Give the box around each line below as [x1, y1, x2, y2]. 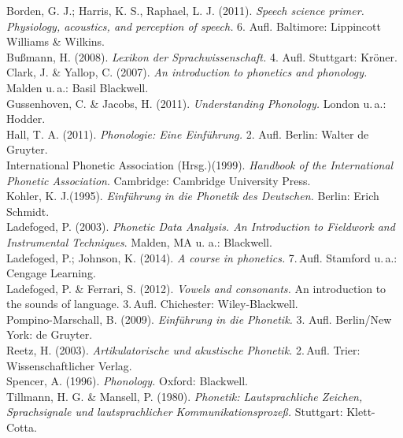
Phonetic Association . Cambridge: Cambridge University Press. [6, 172, 311, 188]
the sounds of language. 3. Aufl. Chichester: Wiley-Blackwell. [6, 295, 298, 312]
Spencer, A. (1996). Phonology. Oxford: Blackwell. [6, 373, 249, 389]
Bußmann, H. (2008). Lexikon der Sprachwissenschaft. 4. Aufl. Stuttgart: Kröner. [6, 48, 397, 65]
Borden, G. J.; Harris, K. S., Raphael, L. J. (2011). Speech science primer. [6, 2, 364, 18]
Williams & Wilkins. [6, 33, 105, 50]
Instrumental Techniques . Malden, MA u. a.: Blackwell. [6, 233, 272, 250]
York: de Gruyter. [6, 326, 93, 343]
